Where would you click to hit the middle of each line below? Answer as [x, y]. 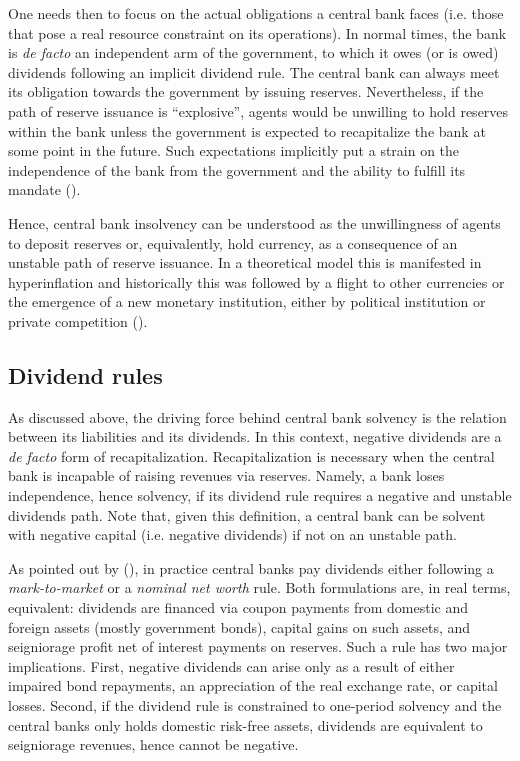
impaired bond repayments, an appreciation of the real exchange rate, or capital [253, 685]
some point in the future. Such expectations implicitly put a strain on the [234, 150]
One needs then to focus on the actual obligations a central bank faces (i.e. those [256, 13]
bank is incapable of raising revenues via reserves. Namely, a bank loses [226, 475]
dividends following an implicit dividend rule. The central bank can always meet [254, 71]
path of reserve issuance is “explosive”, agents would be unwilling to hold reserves [258, 110]
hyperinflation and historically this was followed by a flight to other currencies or [256, 281]
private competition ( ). [78, 320]
